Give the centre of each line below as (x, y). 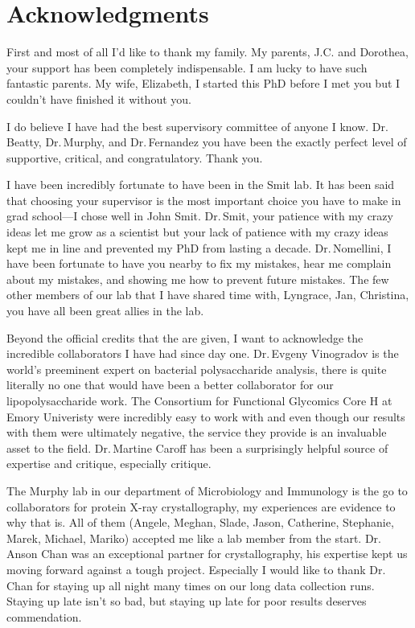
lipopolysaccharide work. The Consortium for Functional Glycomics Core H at (199, 400)
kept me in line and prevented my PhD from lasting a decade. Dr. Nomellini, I (199, 247)
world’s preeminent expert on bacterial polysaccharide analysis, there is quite (197, 369)
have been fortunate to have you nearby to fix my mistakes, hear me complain (199, 263)
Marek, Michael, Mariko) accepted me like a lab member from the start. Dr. (194, 538)
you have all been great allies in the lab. (105, 311)
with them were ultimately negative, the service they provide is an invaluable (197, 432)
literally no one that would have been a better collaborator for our (170, 385)
